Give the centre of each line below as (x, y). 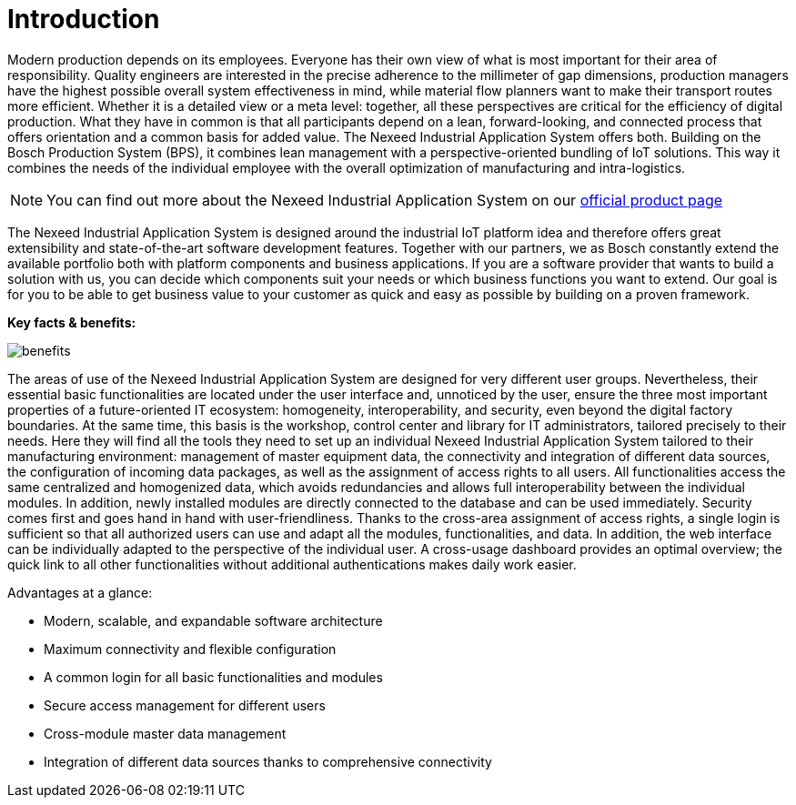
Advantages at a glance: (80, 592)
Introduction (84, 19)
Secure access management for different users (185, 705)
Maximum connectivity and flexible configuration (190, 649)
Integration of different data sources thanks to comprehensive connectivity (268, 761)
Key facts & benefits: (72, 322)
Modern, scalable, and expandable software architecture (213, 620)
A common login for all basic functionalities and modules (213, 677)
